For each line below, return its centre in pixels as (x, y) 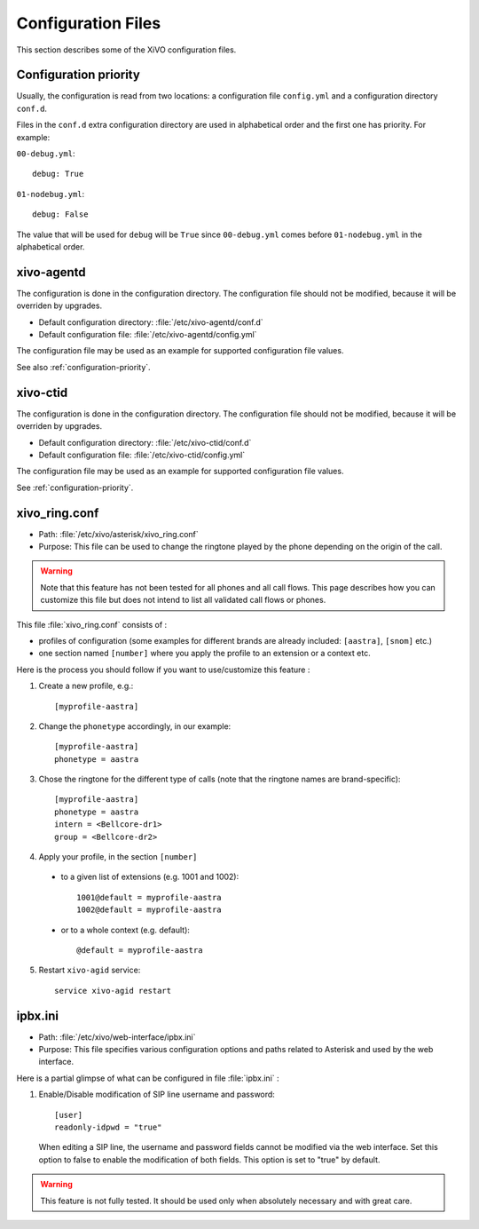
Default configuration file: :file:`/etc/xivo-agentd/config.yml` (148, 335)
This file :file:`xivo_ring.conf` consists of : (92, 624)
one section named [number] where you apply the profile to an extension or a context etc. (205, 654)
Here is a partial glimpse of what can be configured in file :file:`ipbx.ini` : (148, 1078)
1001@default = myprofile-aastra (149, 897)
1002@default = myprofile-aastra (149, 910)
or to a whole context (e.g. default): (126, 930)
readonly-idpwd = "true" (108, 1127)
